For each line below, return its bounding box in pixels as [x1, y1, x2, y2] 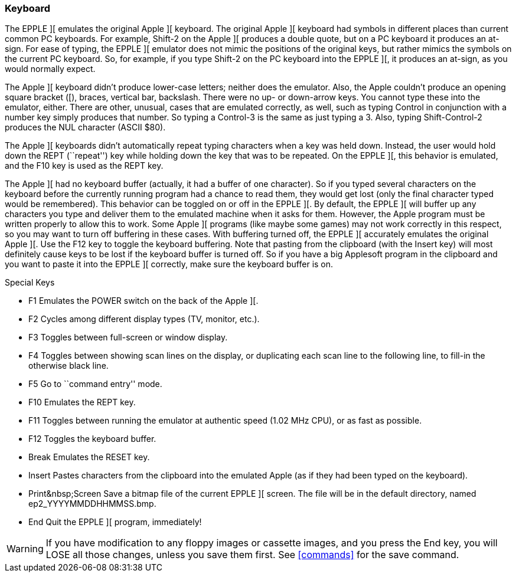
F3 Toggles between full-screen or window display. [28, 332, 228, 343]
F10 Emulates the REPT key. [28, 397, 136, 408]
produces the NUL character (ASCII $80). [5, 122, 166, 133]
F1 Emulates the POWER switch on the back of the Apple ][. [28, 296, 259, 306]
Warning [6, 543, 44, 555]
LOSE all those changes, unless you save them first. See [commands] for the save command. [45, 549, 459, 561]
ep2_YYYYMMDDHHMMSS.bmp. [28, 499, 156, 509]
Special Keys [5, 277, 55, 288]
